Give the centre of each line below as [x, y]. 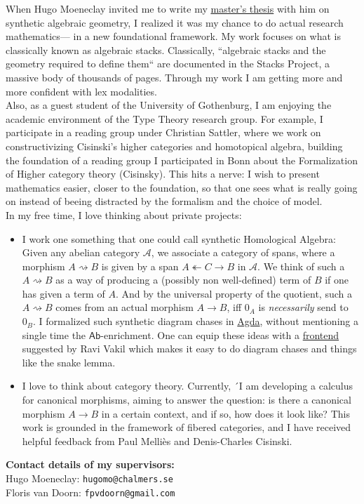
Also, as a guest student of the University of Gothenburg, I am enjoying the [169, 105]
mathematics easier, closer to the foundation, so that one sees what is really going [182, 187]
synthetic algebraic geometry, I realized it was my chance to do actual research [175, 22]
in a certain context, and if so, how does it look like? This [225, 413]
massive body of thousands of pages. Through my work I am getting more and [174, 77]
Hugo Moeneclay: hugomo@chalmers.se [89, 478]
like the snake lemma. [69, 362]
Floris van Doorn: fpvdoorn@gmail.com [90, 492]
